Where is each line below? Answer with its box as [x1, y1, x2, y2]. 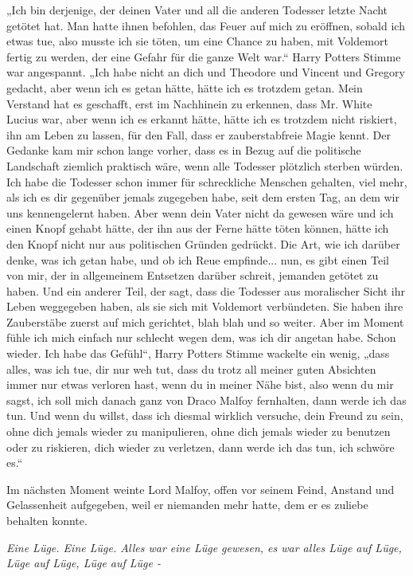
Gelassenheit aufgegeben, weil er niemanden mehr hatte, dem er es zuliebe [6, 496, 368, 513]
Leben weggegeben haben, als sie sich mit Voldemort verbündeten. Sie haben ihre [6, 298, 403, 315]
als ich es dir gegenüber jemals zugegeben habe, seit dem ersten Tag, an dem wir [6, 189, 399, 206]
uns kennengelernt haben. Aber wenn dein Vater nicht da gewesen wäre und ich [6, 204, 394, 221]
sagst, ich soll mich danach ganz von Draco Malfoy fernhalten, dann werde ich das [6, 391, 407, 408]
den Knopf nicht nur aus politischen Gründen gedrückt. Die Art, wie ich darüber [6, 235, 400, 252]
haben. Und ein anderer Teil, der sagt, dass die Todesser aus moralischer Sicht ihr [6, 282, 405, 299]
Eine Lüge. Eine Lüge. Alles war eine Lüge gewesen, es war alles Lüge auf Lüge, [6, 539, 402, 555]
